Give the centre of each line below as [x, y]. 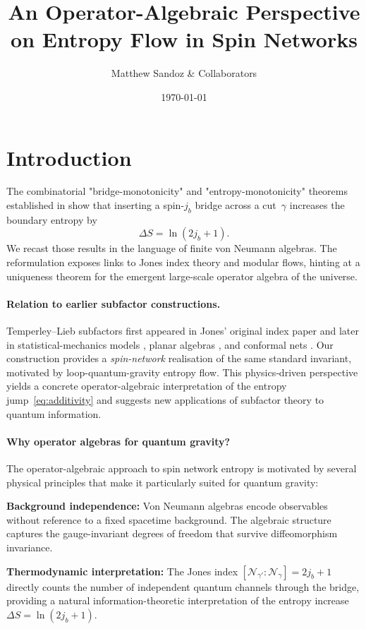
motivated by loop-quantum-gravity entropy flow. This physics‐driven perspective [182, 372]
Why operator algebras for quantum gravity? [118, 441]
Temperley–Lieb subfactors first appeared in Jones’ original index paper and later [183, 330]
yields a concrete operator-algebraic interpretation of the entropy [147, 386]
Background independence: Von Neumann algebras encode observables [167, 506]
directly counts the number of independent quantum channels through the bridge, [183, 586]
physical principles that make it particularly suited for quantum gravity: [163, 482]
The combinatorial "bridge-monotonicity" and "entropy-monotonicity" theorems [177, 191]
